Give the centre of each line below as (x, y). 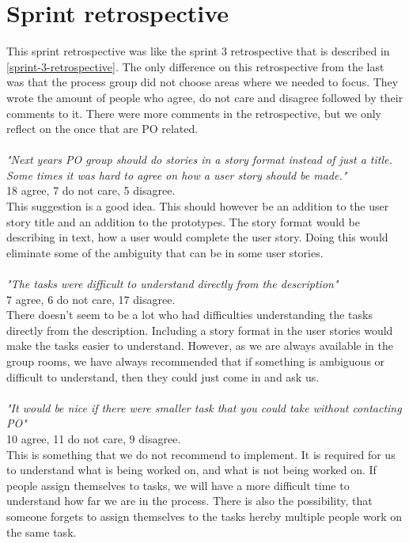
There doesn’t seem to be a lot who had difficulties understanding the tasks (189, 315)
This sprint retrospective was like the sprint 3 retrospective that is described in (198, 51)
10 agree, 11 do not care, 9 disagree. (94, 438)
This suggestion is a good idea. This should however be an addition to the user (198, 206)
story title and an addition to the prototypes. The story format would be (183, 221)
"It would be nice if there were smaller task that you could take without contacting (204, 407)
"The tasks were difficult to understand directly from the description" (172, 284)
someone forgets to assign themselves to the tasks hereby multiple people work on (204, 516)
